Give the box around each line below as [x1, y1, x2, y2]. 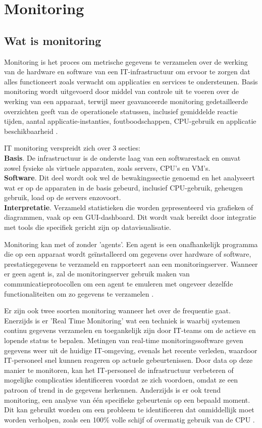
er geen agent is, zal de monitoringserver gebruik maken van [4, 268, 190, 279]
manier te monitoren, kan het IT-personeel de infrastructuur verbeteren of [4, 364, 234, 375]
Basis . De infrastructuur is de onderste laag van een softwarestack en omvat [4, 152, 241, 163]
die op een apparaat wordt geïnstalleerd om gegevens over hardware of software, [4, 249, 251, 259]
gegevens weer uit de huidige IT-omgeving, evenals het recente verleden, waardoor [4, 345, 257, 355]
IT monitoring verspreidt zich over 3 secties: [4, 142, 140, 153]
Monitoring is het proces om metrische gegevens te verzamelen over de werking [4, 56, 248, 67]
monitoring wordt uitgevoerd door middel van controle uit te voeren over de [4, 86, 239, 97]
